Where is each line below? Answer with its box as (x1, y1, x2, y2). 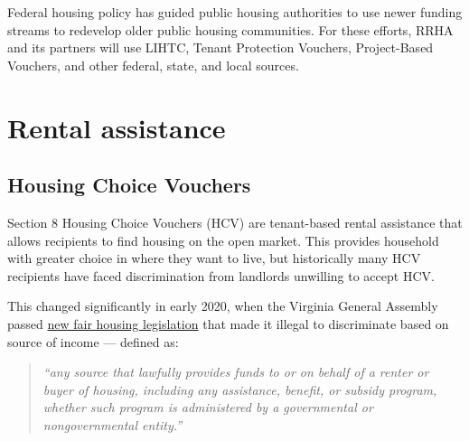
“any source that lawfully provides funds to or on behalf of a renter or (42, 362, 429, 381)
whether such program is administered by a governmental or (42, 398, 373, 417)
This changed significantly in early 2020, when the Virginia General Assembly (7, 296, 438, 315)
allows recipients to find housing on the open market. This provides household (7, 230, 439, 249)
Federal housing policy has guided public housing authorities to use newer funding (7, 3, 463, 21)
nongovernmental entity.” (42, 415, 183, 434)
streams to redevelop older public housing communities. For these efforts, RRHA (7, 20, 454, 39)
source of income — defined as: (7, 332, 179, 351)
